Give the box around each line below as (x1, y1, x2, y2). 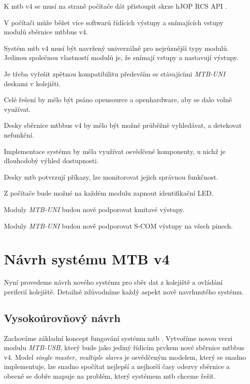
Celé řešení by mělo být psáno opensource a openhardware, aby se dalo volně (4, 94, 232, 105)
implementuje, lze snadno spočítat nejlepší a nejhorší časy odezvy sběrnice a (4, 361, 230, 371)
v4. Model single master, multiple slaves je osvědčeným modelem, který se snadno (4, 352, 246, 362)
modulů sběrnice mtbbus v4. (4, 27, 88, 37)
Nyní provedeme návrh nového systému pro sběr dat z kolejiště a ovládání (4, 277, 223, 287)
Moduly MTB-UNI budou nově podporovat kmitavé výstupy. (4, 204, 185, 214)
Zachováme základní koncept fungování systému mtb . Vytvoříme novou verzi (4, 333, 233, 343)
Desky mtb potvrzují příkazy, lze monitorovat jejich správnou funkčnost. (4, 171, 219, 182)
